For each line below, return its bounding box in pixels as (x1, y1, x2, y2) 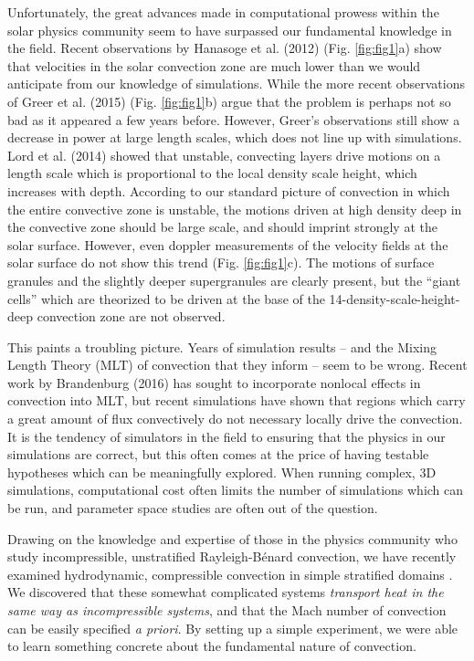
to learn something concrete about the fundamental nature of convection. (7, 636, 416, 656)
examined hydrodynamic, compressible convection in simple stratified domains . (7, 564, 453, 583)
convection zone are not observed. (37, 307, 226, 326)
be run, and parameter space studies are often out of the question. (7, 498, 378, 518)
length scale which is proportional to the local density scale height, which (7, 163, 417, 183)
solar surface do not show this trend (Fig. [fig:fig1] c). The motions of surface (7, 253, 435, 272)
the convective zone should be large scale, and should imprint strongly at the (7, 217, 437, 236)
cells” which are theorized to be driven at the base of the (7, 289, 325, 308)
